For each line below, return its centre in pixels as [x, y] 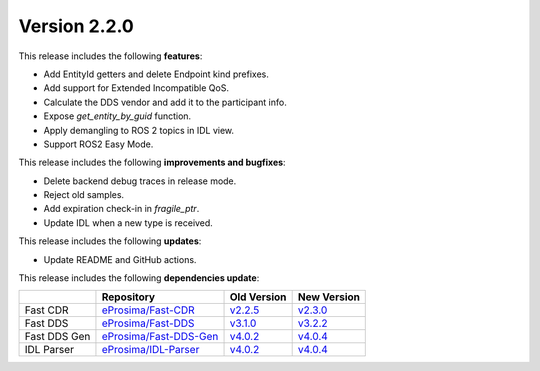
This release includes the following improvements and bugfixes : [152, 162]
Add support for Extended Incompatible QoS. [136, 88]
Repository [128, 297]
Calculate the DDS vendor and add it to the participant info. [165, 102]
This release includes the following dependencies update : [139, 278]
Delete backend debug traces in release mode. [140, 181]
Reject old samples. [84, 195]
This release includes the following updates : [110, 241]
